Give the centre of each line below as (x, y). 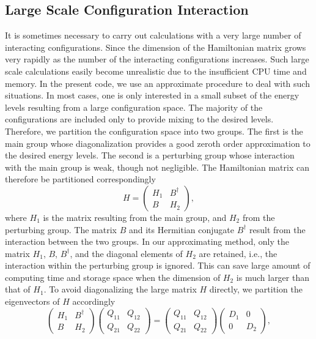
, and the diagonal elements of (126, 253)
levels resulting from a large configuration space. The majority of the (134, 107)
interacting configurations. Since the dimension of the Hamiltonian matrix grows (156, 47)
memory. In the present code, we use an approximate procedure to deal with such (157, 83)
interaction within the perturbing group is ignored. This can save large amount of (158, 265)
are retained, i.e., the (238, 253)
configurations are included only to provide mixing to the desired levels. (139, 119)
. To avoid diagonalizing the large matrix (120, 289)
